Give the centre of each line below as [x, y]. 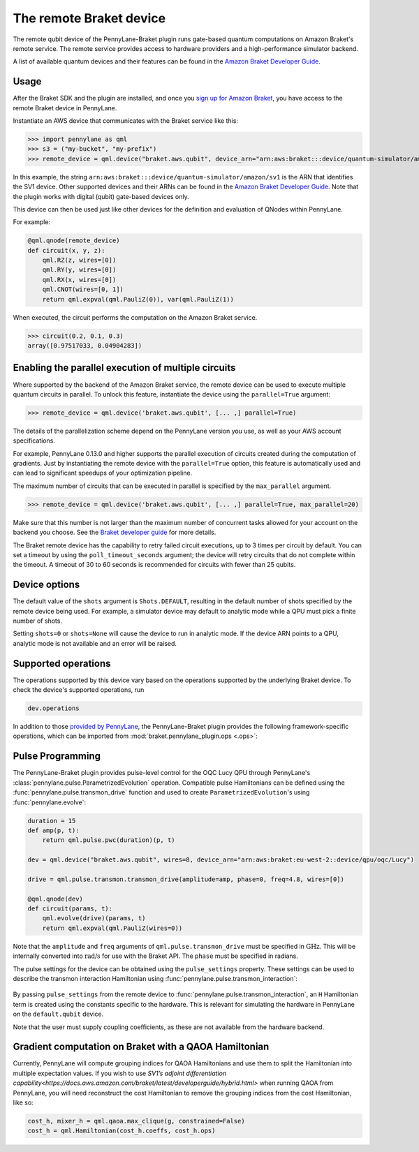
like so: [23, 1102]
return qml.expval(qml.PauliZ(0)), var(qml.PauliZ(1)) [138, 299]
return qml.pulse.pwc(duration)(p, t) [109, 840]
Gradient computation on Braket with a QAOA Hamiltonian [141, 1047]
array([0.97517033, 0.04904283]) [85, 346]
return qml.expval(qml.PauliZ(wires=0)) [112, 928]
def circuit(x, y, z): [66, 250]
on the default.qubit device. [58, 1014]
